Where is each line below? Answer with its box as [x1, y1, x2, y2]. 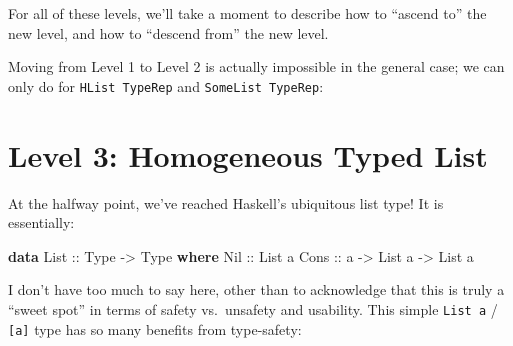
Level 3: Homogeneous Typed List [8, 134, 488, 175]
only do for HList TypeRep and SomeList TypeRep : [8, 75, 324, 96]
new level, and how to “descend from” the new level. [8, 22, 329, 43]
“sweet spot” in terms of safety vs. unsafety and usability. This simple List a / [8, 298, 498, 319]
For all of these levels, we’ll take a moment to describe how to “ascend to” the [8, 3, 487, 23]
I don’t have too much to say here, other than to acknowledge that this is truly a [8, 279, 505, 300]
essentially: [8, 212, 75, 233]
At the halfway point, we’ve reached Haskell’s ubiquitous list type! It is [8, 192, 444, 213]
